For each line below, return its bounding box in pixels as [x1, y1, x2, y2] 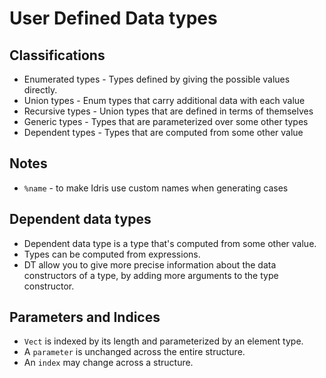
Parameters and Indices [9, 309, 161, 326]
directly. [23, 84, 58, 96]
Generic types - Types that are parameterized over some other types [23, 116, 309, 127]
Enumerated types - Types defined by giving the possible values [23, 73, 291, 85]
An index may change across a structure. [23, 357, 194, 369]
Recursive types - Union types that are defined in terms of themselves [23, 105, 314, 117]
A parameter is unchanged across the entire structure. [23, 346, 246, 358]
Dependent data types [9, 211, 152, 228]
